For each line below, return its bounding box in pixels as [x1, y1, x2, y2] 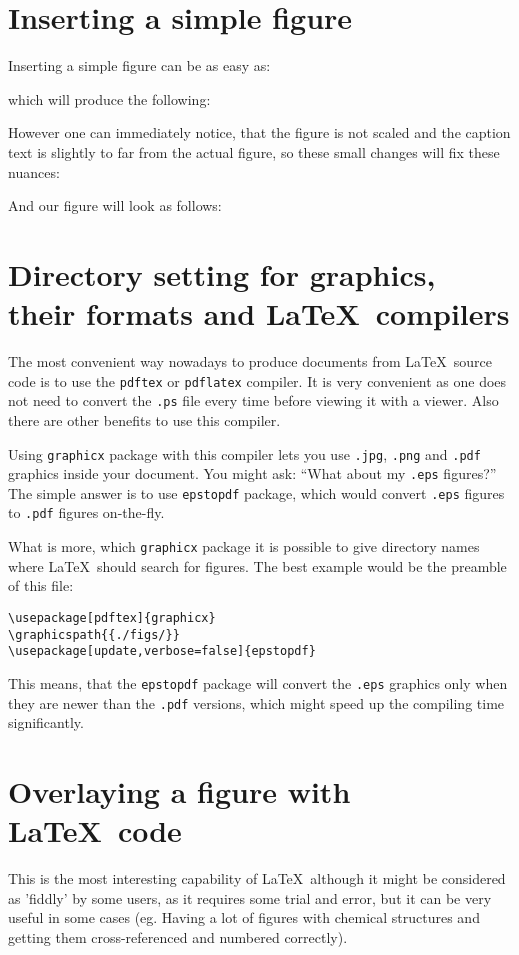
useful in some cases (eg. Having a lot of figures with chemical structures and [8, 907, 480, 928]
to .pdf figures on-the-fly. [8, 502, 165, 523]
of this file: [8, 575, 74, 596]
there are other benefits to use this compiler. [8, 409, 281, 430]
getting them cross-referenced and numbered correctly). [8, 926, 348, 947]
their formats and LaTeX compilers [8, 293, 510, 334]
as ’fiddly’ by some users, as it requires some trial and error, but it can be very [8, 887, 492, 908]
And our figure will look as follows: [8, 195, 222, 216]
